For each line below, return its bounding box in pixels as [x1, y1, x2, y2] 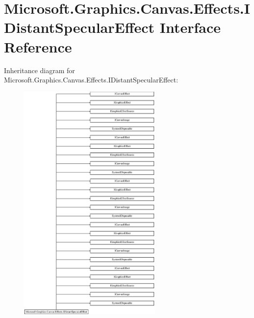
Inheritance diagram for [4, 65, 75, 75]
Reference [4, 36, 72, 56]
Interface [159, 17, 221, 37]
